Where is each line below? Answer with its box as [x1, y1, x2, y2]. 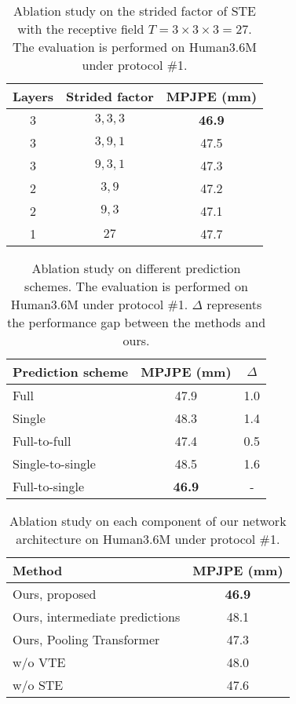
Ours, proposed [13, 585, 97, 603]
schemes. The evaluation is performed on [24, 277, 248, 295]
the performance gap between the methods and [6, 313, 266, 331]
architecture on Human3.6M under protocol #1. [16, 530, 280, 548]
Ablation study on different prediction [31, 259, 241, 277]
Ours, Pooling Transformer [13, 630, 160, 648]
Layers [13, 87, 53, 105]
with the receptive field [17, 20, 144, 38]
